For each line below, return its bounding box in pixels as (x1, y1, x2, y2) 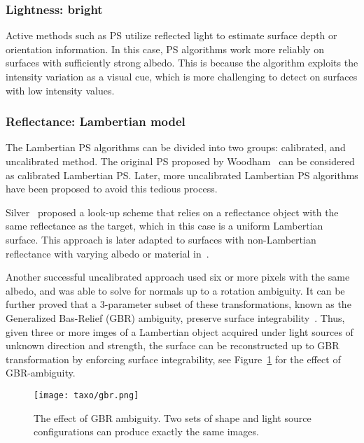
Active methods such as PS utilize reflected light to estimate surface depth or (6, 28, 337, 43)
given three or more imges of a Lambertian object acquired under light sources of (6, 324, 353, 339)
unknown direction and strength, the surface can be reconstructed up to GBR (6, 338, 339, 353)
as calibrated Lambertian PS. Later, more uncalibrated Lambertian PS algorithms (6, 167, 358, 182)
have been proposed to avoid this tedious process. (6, 181, 218, 196)
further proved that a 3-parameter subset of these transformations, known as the (6, 297, 351, 311)
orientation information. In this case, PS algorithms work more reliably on (6, 41, 324, 56)
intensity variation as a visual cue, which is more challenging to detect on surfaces (6, 69, 358, 83)
